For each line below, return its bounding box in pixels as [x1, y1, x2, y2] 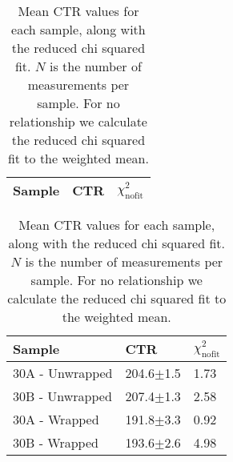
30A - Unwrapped [13, 364, 113, 382]
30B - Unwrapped [13, 387, 112, 405]
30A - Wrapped [13, 410, 99, 428]
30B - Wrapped [13, 433, 98, 452]
